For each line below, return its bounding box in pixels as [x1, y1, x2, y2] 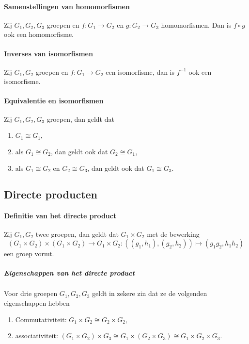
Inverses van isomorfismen [4, 48, 93, 58]
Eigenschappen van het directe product [4, 267, 135, 278]
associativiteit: [15, 330, 58, 341]
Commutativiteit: [15, 314, 67, 324]
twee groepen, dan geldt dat [35, 229, 119, 239]
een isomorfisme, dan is [106, 66, 175, 77]
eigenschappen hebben [4, 298, 70, 308]
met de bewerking [147, 229, 200, 239]
